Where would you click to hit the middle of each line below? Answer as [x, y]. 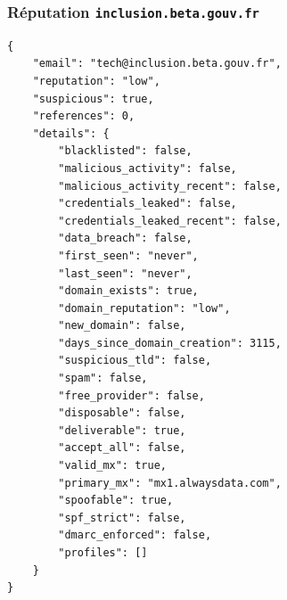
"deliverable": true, [122, 430]
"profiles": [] [103, 553]
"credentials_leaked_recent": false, [170, 221]
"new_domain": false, [122, 326]
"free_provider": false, [131, 395]
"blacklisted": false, [125, 151]
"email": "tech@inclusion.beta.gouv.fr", [157, 64]
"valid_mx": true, [112, 466]
